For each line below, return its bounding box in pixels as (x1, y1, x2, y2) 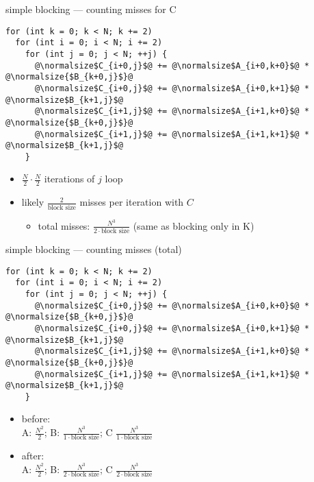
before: (21, 411, 51, 426)
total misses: (38, 218, 90, 232)
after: (21, 448, 44, 463)
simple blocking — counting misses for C (5, 2, 176, 16)
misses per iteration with (79, 195, 184, 209)
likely (21, 195, 44, 209)
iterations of (44, 171, 95, 186)
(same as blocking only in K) (133, 218, 254, 232)
